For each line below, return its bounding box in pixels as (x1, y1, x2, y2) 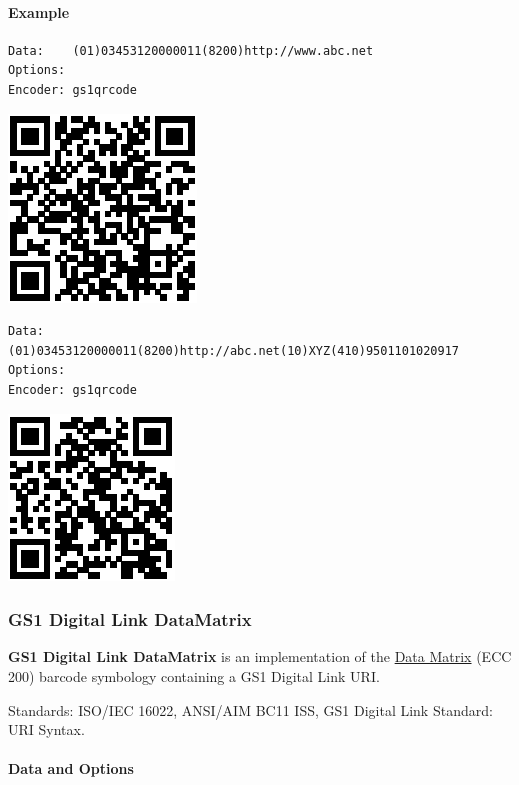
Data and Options (8, 758, 134, 779)
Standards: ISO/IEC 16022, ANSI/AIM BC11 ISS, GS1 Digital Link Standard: (8, 699, 493, 720)
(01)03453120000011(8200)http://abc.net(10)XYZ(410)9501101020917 (8, 343, 460, 358)
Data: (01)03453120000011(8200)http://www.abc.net (8, 43, 374, 58)
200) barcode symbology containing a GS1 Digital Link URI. (8, 665, 380, 686)
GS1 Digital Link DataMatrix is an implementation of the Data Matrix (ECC (8, 646, 512, 667)
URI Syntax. (8, 719, 85, 740)
